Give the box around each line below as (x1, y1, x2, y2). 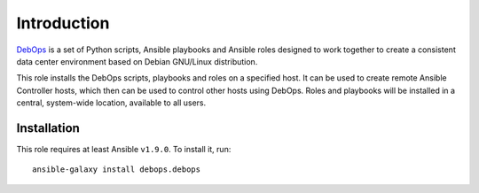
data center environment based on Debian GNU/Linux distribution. (16, 56, 258, 66)
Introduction (16, 13, 110, 33)
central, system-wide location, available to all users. (16, 97, 207, 108)
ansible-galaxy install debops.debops (32, 165, 201, 174)
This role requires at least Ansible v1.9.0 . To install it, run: (16, 144, 232, 155)
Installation (16, 120, 80, 135)
